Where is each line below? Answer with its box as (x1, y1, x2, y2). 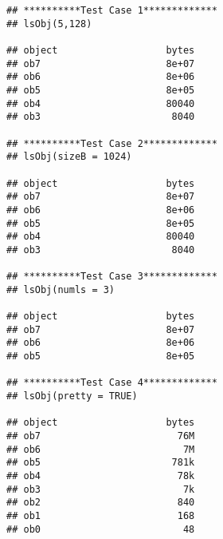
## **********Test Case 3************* (6, 271, 217, 283)
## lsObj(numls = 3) (6, 283, 115, 295)
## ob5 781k (6, 457, 195, 469)
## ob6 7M (6, 443, 195, 455)
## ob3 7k (6, 483, 195, 495)
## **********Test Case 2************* (6, 137, 217, 149)
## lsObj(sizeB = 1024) (6, 151, 132, 163)
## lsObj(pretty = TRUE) (6, 390, 138, 402)
